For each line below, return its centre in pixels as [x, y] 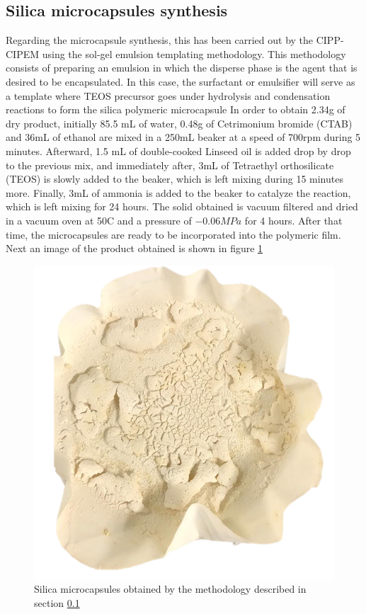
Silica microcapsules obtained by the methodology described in [170, 589]
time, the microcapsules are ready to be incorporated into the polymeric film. [173, 234]
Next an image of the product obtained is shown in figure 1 [135, 248]
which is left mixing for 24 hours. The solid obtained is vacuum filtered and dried [182, 206]
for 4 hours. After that [293, 220]
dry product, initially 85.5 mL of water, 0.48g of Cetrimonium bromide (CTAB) [179, 123]
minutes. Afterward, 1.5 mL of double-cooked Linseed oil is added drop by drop [178, 150]
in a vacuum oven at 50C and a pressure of [99, 220]
